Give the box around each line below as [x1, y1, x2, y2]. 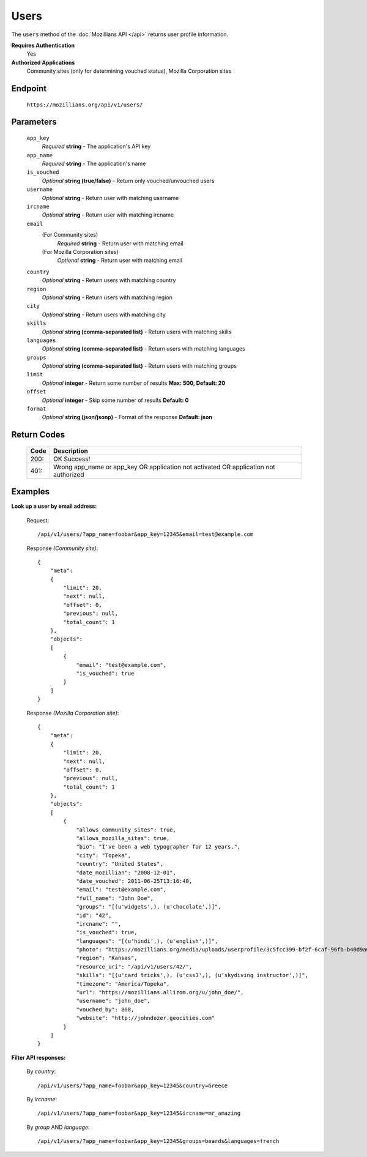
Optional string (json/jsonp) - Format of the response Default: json [42, 414, 212, 421]
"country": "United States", [76, 860, 163, 868]
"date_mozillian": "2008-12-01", [76, 869, 177, 876]
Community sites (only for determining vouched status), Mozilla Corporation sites [26, 67, 232, 75]
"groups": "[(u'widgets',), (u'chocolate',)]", [76, 903, 221, 910]
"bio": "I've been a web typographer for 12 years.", [76, 843, 241, 850]
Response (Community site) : [26, 545, 98, 552]
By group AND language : [26, 1123, 90, 1131]
